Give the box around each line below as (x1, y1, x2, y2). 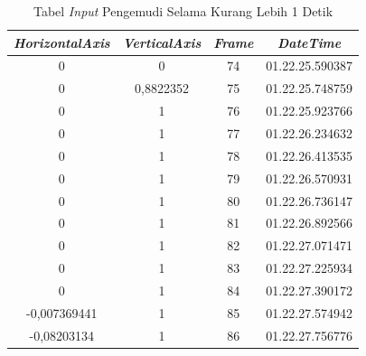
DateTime (277, 33, 342, 52)
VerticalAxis (122, 33, 202, 52)
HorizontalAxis (14, 33, 110, 52)
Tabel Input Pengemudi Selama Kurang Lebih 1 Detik (33, 2, 333, 20)
